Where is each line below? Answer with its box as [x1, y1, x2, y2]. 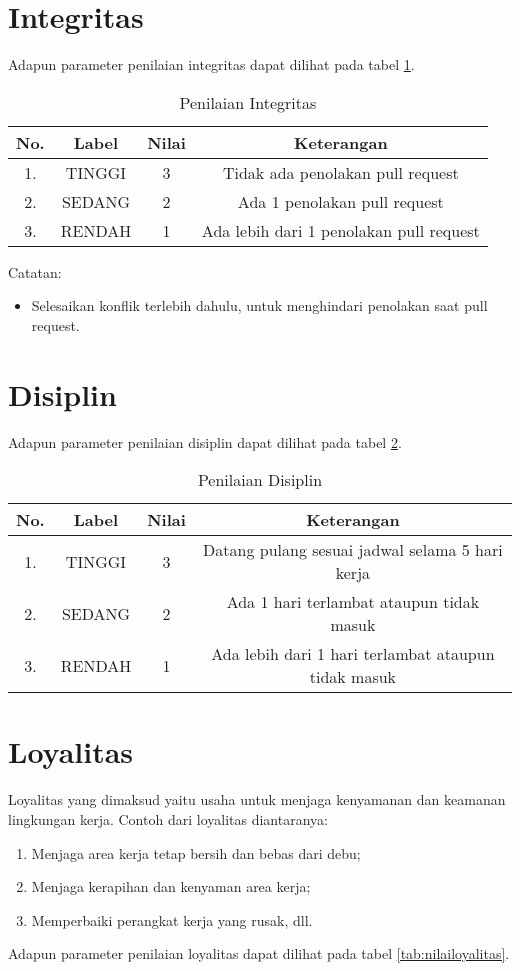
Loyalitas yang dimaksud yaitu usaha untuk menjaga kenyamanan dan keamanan [8, 789, 506, 810]
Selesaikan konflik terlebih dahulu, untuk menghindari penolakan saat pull [31, 295, 488, 316]
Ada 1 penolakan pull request [237, 189, 444, 213]
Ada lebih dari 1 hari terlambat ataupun [211, 642, 495, 666]
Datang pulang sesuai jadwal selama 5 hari [203, 538, 503, 562]
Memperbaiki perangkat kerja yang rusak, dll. [31, 909, 313, 930]
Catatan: [8, 261, 62, 282]
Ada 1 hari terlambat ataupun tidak [226, 590, 480, 614]
